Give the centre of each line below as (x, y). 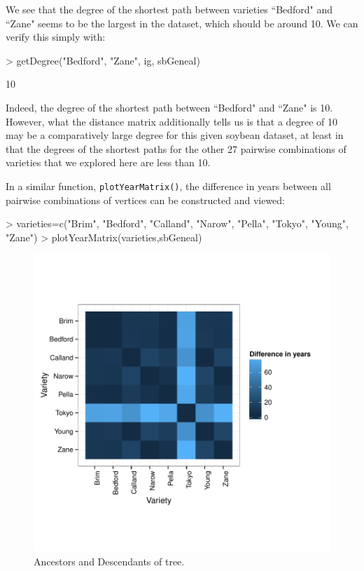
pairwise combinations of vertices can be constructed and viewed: (146, 200)
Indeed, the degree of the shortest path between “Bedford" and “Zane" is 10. (169, 107)
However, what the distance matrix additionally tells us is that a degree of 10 (172, 121)
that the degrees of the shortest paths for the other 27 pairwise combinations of (176, 148)
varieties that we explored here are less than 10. (108, 162)
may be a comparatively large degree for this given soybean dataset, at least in (175, 135)
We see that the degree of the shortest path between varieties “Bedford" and (169, 9)
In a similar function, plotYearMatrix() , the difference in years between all (168, 186)
